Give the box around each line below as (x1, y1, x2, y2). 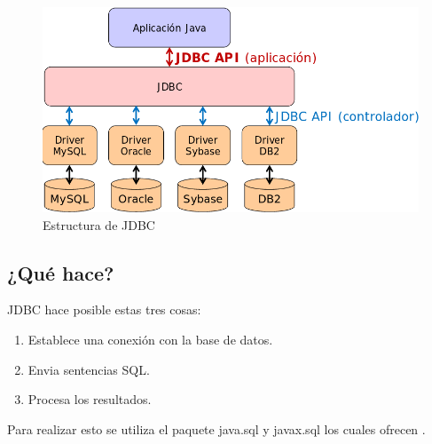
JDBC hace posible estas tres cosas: (7, 300, 201, 319)
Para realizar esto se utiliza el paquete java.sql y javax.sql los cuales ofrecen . (7, 419, 426, 438)
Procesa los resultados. (27, 390, 152, 408)
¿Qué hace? (7, 258, 114, 286)
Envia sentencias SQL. (27, 360, 150, 378)
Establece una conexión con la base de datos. (27, 330, 273, 349)
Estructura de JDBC (43, 215, 155, 234)
